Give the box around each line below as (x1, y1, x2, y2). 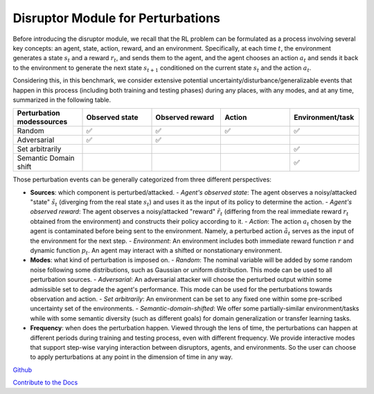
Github (12, 366, 33, 374)
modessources (17, 117, 68, 127)
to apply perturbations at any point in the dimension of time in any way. (30, 353, 233, 361)
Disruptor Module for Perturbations (12, 10, 221, 26)
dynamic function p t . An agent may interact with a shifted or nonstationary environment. (30, 247, 283, 256)
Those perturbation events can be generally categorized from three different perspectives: (12, 175, 271, 183)
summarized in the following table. (12, 96, 112, 104)
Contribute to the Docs (12, 378, 78, 387)
